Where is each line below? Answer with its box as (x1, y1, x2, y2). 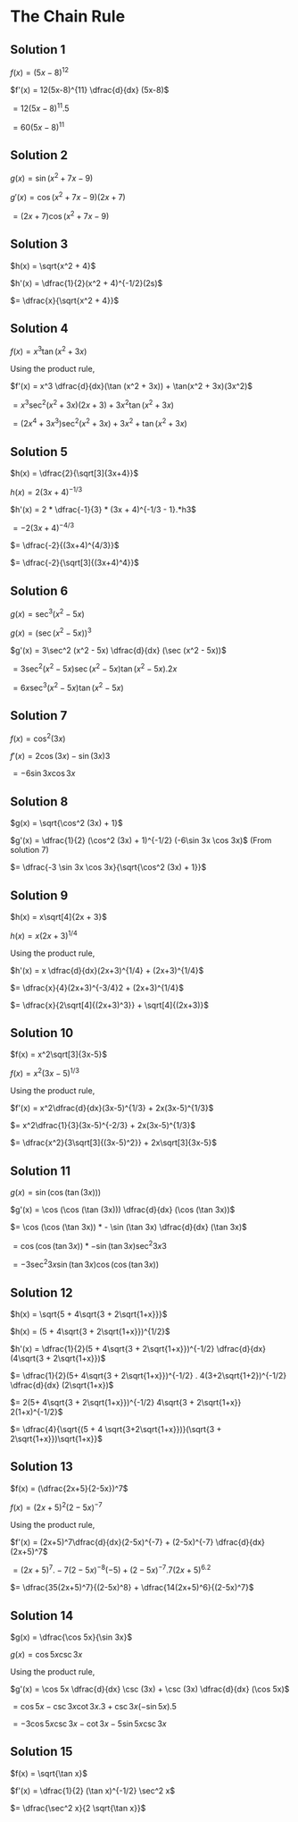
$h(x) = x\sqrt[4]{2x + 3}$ (10, 912, 108, 922)
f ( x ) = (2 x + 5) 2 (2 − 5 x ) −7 (10, 1500, 103, 1513)
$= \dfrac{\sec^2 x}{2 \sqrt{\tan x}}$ (10, 1802, 146, 1813)
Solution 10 (10, 1025, 74, 1041)
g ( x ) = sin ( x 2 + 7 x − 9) (10, 172, 94, 184)
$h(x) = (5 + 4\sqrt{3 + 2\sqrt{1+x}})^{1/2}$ (10, 1326, 170, 1337)
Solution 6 (10, 583, 69, 598)
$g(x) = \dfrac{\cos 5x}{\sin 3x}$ (10, 1632, 133, 1642)
